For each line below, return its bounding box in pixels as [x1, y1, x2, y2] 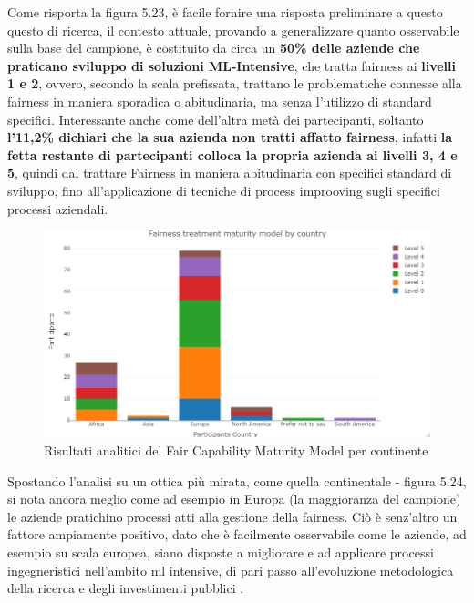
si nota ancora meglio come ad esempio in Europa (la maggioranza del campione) [7, 489, 461, 508]
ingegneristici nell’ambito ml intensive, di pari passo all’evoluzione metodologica [7, 560, 454, 579]
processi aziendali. [7, 199, 108, 218]
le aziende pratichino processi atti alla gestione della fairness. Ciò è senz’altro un [7, 506, 458, 526]
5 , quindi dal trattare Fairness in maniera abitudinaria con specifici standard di [7, 163, 452, 182]
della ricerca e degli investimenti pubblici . [7, 578, 244, 598]
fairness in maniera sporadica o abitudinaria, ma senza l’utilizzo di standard [7, 91, 432, 110]
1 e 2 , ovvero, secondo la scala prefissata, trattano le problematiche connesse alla [7, 74, 462, 93]
